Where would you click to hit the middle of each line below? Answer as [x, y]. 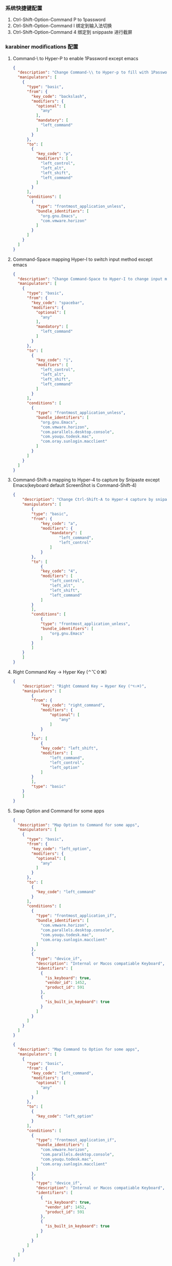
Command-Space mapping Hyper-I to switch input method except [83, 259]
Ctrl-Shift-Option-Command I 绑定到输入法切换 [62, 26]
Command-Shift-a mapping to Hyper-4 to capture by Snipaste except [86, 480]
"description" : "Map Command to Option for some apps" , [79, 1049]
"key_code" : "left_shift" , [69, 748]
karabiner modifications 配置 [42, 47]
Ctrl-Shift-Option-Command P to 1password [59, 20]
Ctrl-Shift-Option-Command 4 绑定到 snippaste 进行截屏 [72, 32]
